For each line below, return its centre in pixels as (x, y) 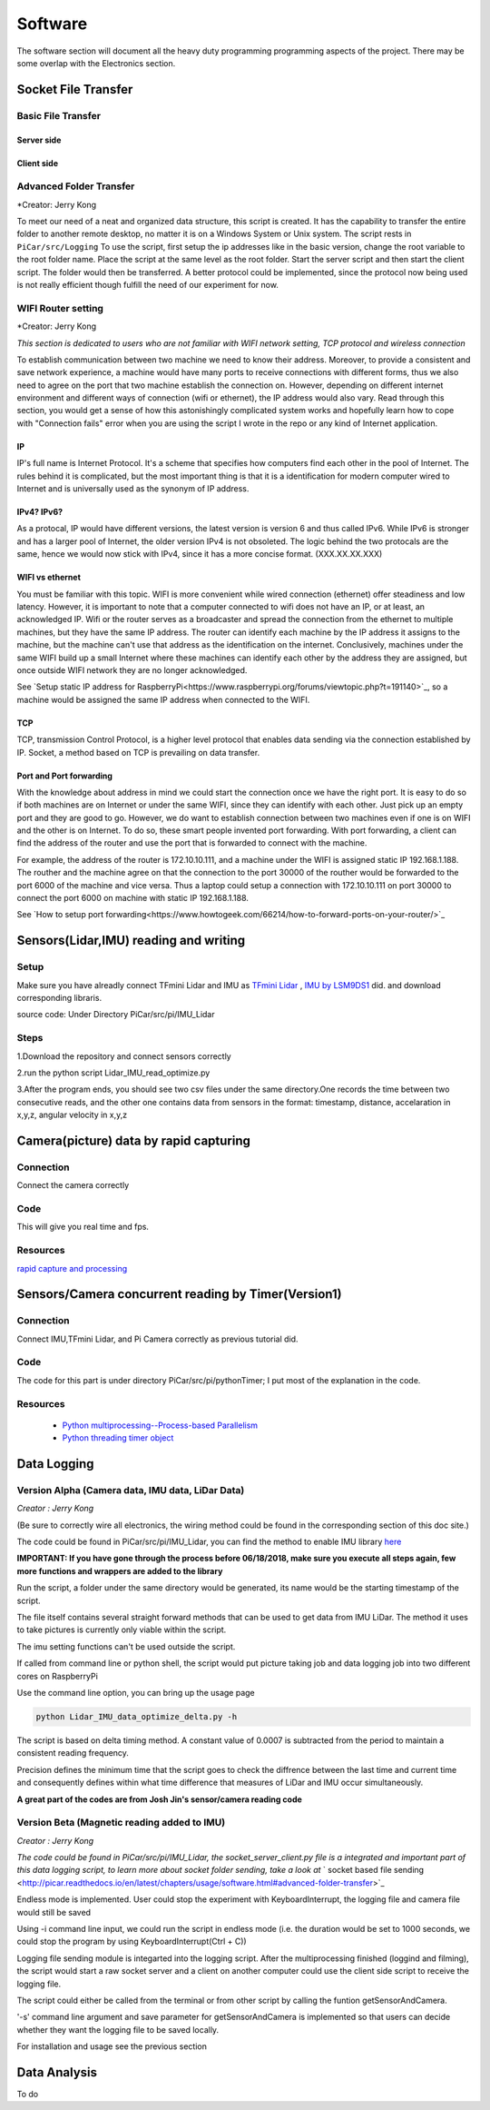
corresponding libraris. (59, 997)
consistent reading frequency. (73, 1753)
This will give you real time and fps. (83, 1227)
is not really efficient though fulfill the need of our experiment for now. (147, 285)
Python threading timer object (118, 1438)
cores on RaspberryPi (58, 1676)
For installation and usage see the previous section (112, 2046)
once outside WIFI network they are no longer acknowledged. (132, 670)
